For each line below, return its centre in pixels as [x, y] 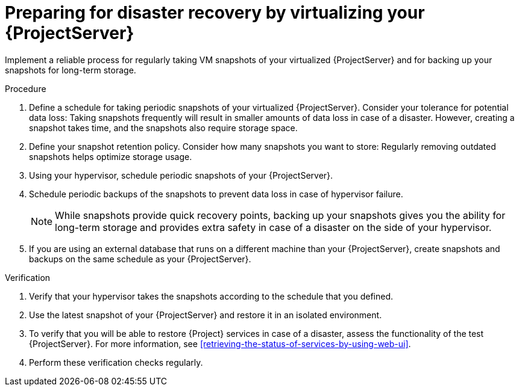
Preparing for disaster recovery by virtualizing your [215, 13]
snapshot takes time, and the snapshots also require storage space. [163, 128]
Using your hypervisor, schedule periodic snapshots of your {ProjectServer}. [181, 175]
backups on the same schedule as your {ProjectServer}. [140, 259]
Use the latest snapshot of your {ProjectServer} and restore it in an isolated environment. [206, 315]
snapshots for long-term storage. [71, 70]
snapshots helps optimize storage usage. [111, 156]
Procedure [26, 88]
